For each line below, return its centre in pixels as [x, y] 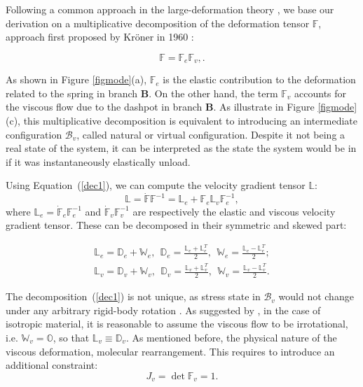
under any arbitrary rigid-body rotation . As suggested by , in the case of [163, 310]
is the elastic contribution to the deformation [259, 79]
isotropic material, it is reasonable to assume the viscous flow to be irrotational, [177, 324]
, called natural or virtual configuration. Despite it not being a [211, 134]
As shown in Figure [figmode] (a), [76, 79]
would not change [316, 296]
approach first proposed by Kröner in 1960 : [100, 37]
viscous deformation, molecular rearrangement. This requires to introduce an [170, 351]
